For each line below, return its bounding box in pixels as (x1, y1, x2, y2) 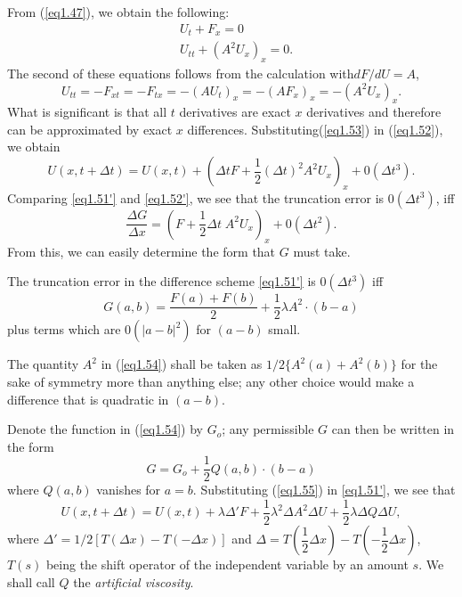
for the (401, 355, 438, 373)
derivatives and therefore (306, 102, 442, 121)
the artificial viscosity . (73, 572, 194, 591)
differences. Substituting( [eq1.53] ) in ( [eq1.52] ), (187, 119, 443, 138)
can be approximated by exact (7, 119, 173, 138)
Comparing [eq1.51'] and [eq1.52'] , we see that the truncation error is (7, 188, 385, 207)
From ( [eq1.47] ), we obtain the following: (7, 3, 230, 20)
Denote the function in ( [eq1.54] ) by (7, 420, 203, 438)
